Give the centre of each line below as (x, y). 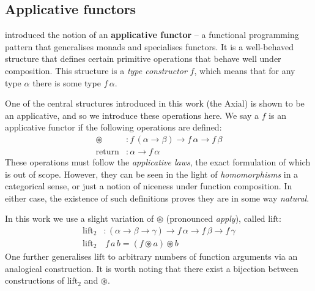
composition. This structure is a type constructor (96, 70)
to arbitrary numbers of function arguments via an (203, 256)
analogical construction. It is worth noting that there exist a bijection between (152, 268)
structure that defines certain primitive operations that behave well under (143, 59)
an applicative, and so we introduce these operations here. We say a (132, 115)
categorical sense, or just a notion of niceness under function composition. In (149, 186)
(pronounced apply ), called (216, 218)
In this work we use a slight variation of (80, 218)
